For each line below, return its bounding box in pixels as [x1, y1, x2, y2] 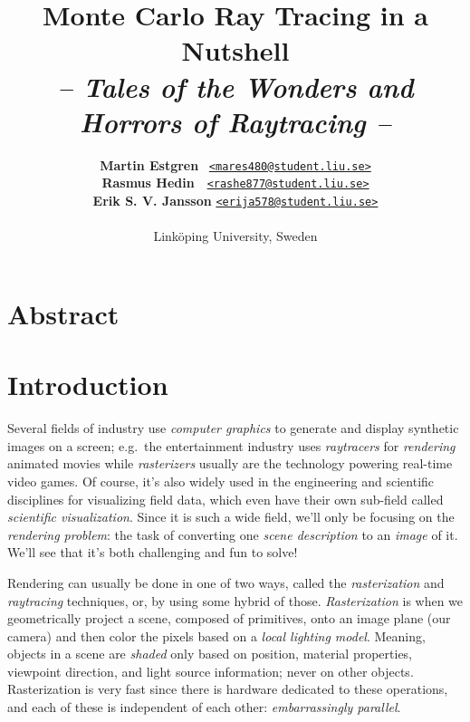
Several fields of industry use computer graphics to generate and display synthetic [7, 419, 459, 438]
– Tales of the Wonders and [57, 67, 414, 105]
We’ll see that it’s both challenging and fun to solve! [7, 543, 298, 562]
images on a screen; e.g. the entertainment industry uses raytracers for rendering [7, 436, 456, 455]
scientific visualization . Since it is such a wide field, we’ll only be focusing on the [7, 507, 455, 526]
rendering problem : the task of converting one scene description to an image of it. [7, 525, 458, 544]
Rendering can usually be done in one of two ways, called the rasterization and [7, 573, 445, 592]
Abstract [7, 294, 120, 332]
